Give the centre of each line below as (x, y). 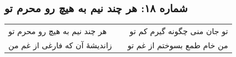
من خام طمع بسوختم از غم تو (178, 45)
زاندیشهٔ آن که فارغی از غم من (60, 45)
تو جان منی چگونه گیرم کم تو (179, 31)
